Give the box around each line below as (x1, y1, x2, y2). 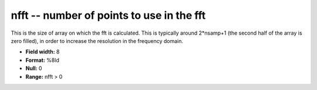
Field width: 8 (25, 48, 60, 55)
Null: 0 (25, 65, 42, 72)
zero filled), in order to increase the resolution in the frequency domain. (11, 37, 184, 44)
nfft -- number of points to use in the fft (11, 9, 206, 22)
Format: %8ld (25, 56, 60, 64)
